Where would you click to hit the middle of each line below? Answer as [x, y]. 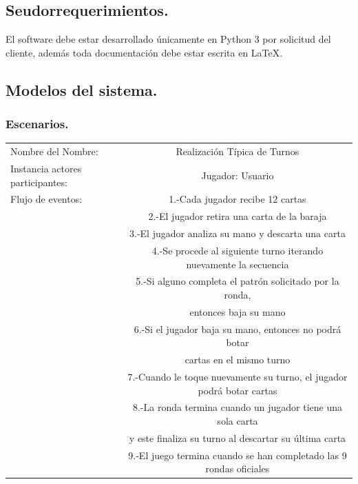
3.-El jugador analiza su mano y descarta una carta [238, 233]
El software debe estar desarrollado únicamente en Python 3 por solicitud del [168, 39]
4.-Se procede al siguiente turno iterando [238, 250]
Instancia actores [46, 168]
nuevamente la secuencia [238, 264]
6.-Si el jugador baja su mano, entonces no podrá [238, 329]
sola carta [238, 420]
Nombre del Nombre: [54, 151]
